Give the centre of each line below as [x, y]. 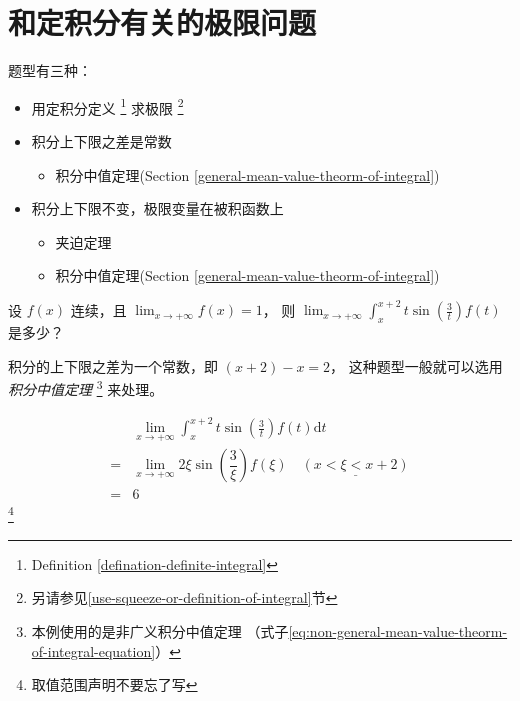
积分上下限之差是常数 [101, 140]
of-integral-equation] [93, 650]
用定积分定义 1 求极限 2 [107, 106]
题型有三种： [50, 70]
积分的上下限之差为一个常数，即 [113, 365]
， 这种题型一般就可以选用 [416, 365]
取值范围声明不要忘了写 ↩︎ [114, 684]
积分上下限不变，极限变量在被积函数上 [157, 208]
